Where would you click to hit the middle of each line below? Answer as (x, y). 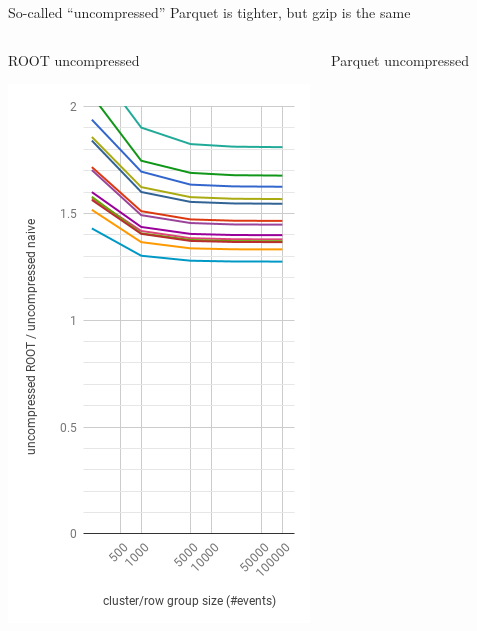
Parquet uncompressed (400, 59)
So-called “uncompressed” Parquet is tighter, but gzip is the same (209, 12)
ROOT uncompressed (74, 59)
